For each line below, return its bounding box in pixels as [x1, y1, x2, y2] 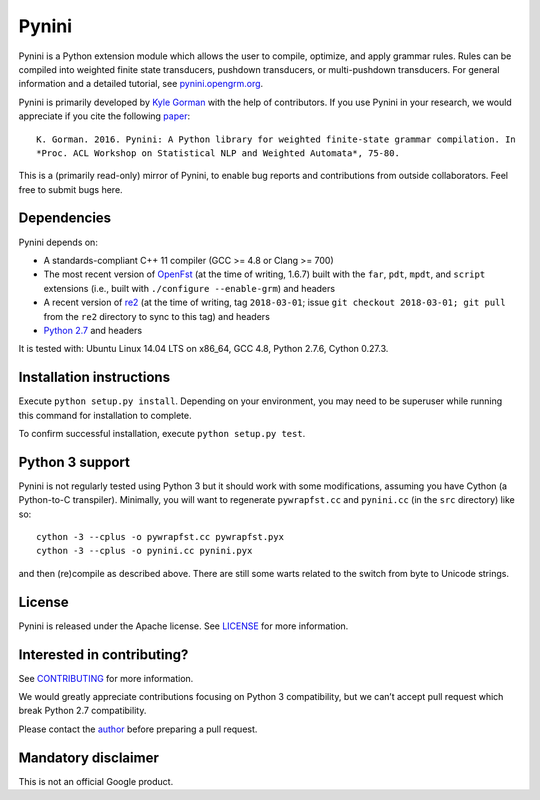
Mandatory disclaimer [18, 749, 159, 766]
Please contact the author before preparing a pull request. [18, 723, 258, 735]
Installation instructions [18, 369, 170, 386]
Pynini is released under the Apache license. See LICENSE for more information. [18, 620, 349, 632]
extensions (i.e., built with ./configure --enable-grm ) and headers [43, 282, 335, 294]
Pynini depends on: [18, 236, 99, 248]
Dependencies [18, 210, 112, 227]
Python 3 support [18, 453, 130, 470]
